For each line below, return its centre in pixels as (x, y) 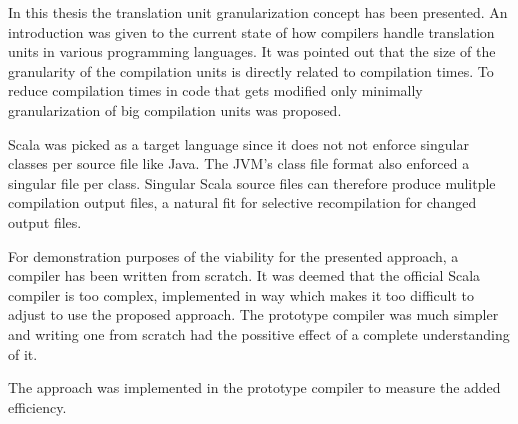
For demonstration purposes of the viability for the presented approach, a (233, 255)
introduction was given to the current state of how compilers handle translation (251, 31)
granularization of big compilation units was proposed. (175, 109)
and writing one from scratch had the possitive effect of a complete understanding (259, 333)
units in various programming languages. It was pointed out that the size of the (252, 51)
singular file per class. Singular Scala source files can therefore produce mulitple (252, 182)
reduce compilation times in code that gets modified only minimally (215, 90)
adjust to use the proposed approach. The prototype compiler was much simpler (253, 314)
